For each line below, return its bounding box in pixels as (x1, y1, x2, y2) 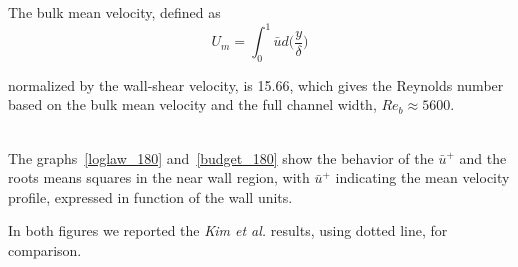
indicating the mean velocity (335, 167, 510, 188)
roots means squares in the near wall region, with (8, 167, 310, 188)
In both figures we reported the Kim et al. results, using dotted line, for (8, 220, 448, 241)
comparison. (8, 240, 82, 261)
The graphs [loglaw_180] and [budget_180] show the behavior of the (8, 147, 434, 168)
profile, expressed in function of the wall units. (8, 186, 293, 207)
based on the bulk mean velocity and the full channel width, (8, 94, 377, 115)
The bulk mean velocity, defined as (8, 2, 221, 22)
